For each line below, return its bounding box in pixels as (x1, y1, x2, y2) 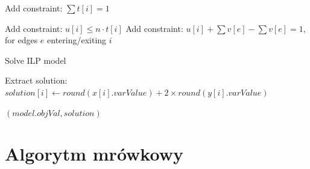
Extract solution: (5, 74, 68, 87)
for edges (5, 34, 38, 46)
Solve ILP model (5, 54, 66, 66)
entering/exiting (47, 34, 107, 46)
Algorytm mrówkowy (5, 141, 183, 166)
